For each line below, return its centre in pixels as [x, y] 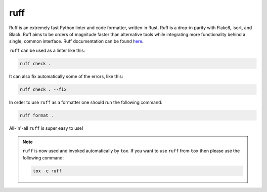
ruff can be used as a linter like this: [47, 50]
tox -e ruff [47, 171]
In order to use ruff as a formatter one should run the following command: [86, 102]
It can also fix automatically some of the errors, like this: [66, 76]
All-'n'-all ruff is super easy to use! [46, 128]
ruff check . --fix [43, 89]
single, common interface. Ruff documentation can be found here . [76, 41]
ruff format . [37, 115]
